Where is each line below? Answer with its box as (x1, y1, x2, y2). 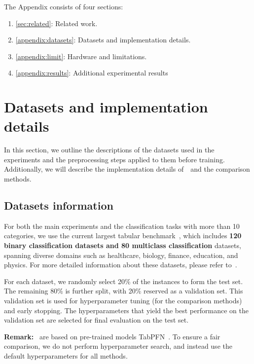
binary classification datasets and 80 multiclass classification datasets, (4, 240, 241, 251)
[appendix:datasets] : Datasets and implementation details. (15, 35, 191, 45)
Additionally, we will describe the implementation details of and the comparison (4, 164, 250, 174)
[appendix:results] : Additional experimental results (15, 68, 168, 78)
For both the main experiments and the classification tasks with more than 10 (4, 220, 240, 231)
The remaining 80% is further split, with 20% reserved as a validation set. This (4, 286, 243, 296)
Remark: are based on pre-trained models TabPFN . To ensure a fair (4, 331, 220, 341)
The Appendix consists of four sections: (4, 1, 123, 11)
